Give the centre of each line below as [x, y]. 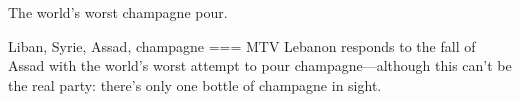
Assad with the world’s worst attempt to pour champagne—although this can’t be [260, 65]
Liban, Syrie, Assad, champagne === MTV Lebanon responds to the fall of [242, 45]
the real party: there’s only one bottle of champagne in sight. [195, 84]
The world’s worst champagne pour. [118, 12]
